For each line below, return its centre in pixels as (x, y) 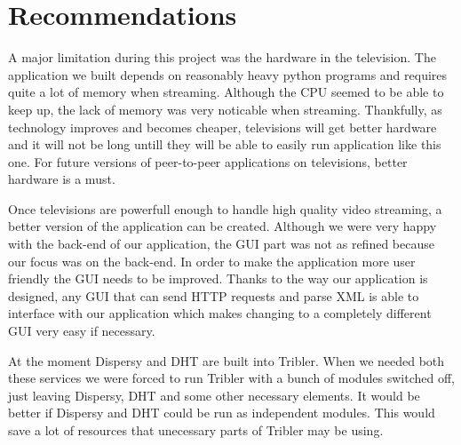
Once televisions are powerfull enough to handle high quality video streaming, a (225, 208)
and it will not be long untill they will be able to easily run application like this (225, 144)
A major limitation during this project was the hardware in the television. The (222, 57)
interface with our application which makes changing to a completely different (220, 313)
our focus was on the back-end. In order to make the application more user (212, 261)
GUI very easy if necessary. (82, 331)
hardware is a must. (62, 179)
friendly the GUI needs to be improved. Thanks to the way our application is (218, 278)
